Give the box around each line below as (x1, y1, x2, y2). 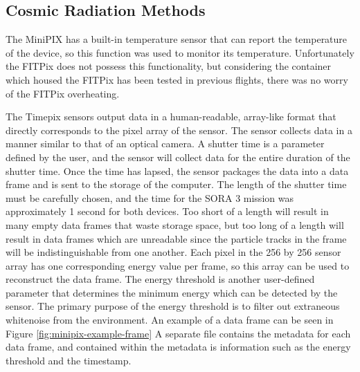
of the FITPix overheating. (6, 86, 120, 100)
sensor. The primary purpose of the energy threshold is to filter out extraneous (6, 299, 340, 313)
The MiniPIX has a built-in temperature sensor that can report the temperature (6, 32, 348, 46)
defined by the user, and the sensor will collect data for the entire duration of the (6, 149, 350, 164)
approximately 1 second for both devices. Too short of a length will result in (6, 204, 329, 218)
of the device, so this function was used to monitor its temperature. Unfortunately (6, 45, 354, 59)
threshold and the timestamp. (6, 353, 132, 367)
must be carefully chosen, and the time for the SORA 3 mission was (6, 190, 294, 205)
